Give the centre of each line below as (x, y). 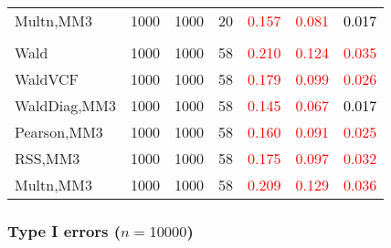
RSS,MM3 (48, 158)
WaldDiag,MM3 (65, 105)
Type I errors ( (64, 230)
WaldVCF (47, 79)
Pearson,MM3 (59, 132)
